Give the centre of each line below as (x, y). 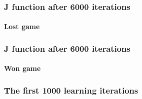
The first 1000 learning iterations (71, 90)
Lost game (22, 26)
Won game (22, 68)
